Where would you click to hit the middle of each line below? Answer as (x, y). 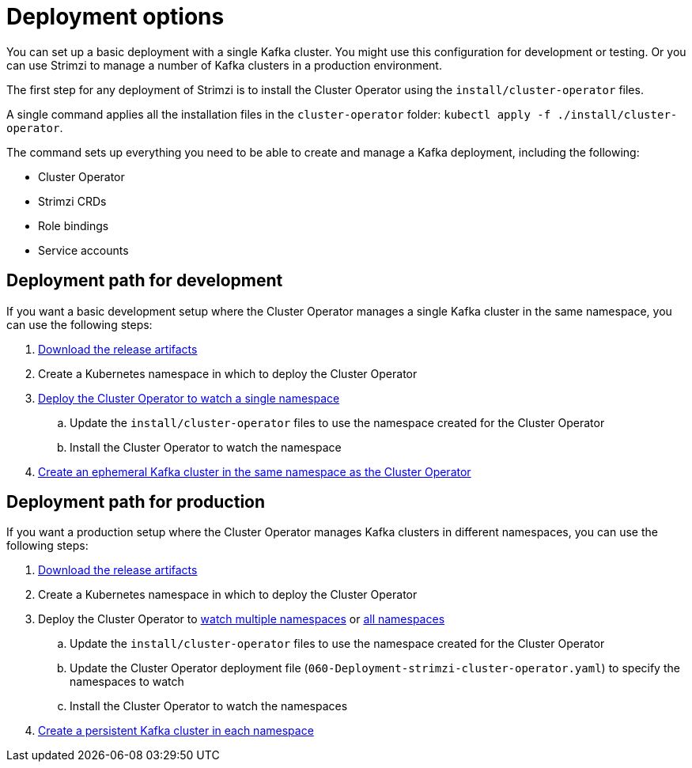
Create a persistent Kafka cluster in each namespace (176, 731)
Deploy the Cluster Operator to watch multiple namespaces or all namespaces (242, 619)
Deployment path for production (136, 502)
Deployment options (115, 17)
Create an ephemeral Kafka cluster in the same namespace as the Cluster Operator (255, 471)
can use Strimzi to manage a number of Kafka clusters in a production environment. (224, 65)
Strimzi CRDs (72, 201)
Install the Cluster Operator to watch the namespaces (209, 706)
